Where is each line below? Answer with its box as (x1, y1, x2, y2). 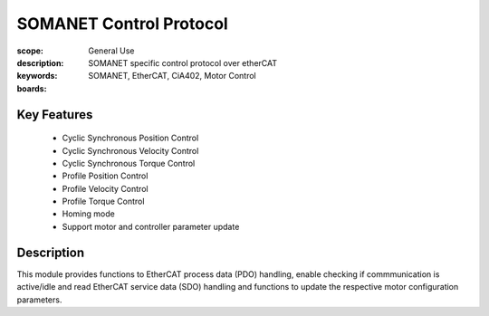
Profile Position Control (62, 170, 149, 181)
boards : (16, 82, 47, 94)
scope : (16, 45, 44, 56)
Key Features (16, 107, 93, 122)
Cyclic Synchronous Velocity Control (62, 145, 199, 156)
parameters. (16, 294, 62, 305)
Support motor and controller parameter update (62, 221, 240, 232)
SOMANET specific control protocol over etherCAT (88, 57, 278, 68)
